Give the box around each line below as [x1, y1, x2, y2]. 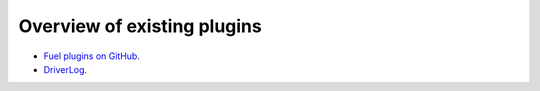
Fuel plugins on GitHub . [43, 50, 140, 62]
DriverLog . [43, 63, 88, 75]
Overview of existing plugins [18, 15, 262, 37]
